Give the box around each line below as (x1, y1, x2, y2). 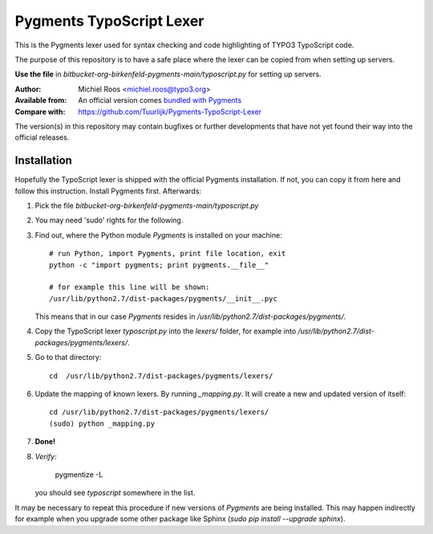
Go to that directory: (34, 353, 102, 362)
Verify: (34, 451, 57, 461)
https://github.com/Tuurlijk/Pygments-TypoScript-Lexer (78, 107, 262, 116)
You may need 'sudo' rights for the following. (34, 215, 184, 225)
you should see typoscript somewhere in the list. (34, 488, 196, 498)
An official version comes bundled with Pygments (78, 96, 242, 105)
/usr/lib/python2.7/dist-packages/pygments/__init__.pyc (49, 294, 278, 303)
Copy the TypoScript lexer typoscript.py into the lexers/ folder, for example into (34, 326, 297, 336)
